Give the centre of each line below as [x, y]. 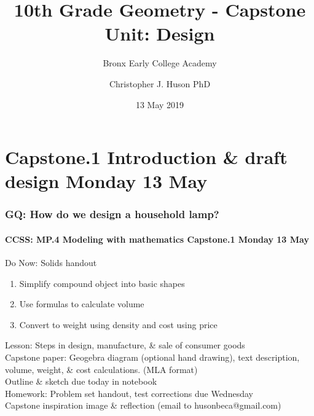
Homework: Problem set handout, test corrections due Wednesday [129, 393]
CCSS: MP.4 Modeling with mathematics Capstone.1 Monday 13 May [157, 239]
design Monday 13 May [106, 181]
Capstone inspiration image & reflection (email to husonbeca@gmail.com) [143, 405]
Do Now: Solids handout [51, 263]
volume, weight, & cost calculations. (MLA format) [101, 369]
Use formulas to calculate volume [82, 304]
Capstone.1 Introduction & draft [146, 157]
